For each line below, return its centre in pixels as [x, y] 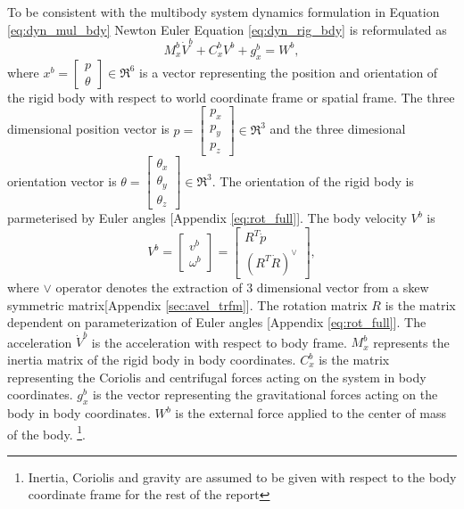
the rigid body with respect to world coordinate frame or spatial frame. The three [231, 97]
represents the [411, 342]
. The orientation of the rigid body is [313, 181]
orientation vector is [62, 181]
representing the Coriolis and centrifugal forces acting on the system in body [217, 377]
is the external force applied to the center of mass [311, 413]
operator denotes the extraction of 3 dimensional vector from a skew [242, 287]
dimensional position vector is [88, 129]
